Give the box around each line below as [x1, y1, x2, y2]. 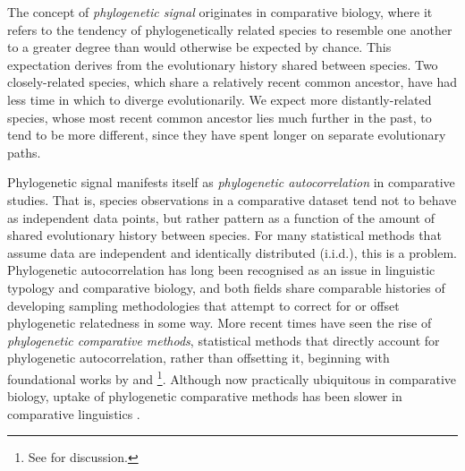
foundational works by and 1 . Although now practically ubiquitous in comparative [7, 366, 457, 388]
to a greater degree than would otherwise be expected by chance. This [7, 38, 392, 56]
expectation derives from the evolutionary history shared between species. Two [7, 55, 438, 73]
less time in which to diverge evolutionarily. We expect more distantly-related [7, 90, 432, 108]
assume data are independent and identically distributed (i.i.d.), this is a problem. [7, 243, 458, 261]
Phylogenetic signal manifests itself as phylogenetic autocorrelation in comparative [7, 173, 455, 192]
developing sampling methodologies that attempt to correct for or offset [7, 295, 400, 314]
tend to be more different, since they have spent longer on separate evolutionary [7, 125, 446, 144]
